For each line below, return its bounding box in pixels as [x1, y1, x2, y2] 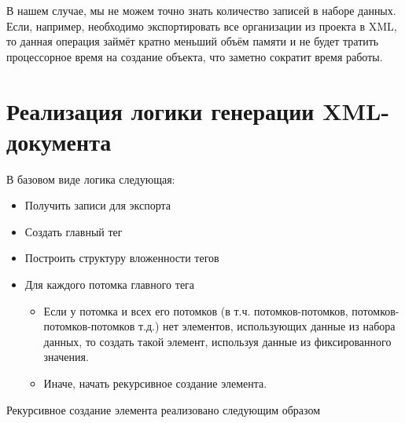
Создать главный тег [24, 223, 123, 239]
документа [6, 125, 112, 157]
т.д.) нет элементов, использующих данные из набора [138, 318, 396, 334]
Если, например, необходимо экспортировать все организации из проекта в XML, [6, 17, 397, 34]
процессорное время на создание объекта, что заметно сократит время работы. [6, 48, 383, 64]
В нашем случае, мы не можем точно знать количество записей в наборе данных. [6, 2, 396, 18]
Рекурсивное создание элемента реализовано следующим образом [6, 401, 321, 418]
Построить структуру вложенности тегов [24, 250, 219, 266]
